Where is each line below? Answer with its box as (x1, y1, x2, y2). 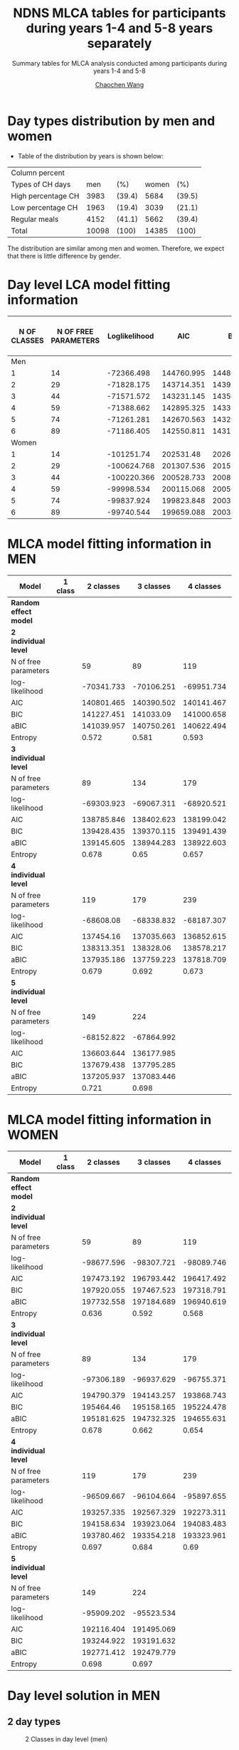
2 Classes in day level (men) (25, 1734, 108, 1743)
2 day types (7, 1716, 61, 1728)
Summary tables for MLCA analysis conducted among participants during (11, 59, 228, 67)
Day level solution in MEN (7, 1687, 161, 1704)
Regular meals (11, 214, 59, 224)
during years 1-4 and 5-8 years (26, 20, 213, 36)
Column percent (11, 168, 65, 178)
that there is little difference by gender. (7, 251, 121, 260)
